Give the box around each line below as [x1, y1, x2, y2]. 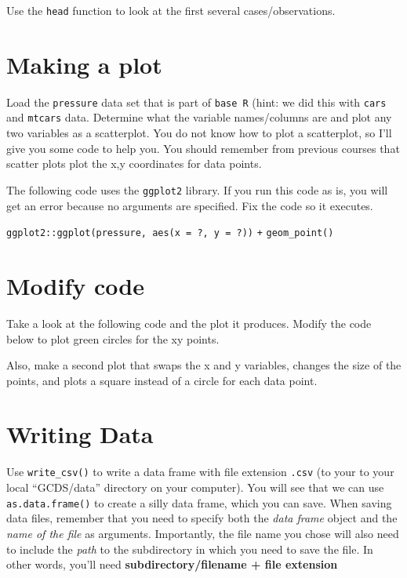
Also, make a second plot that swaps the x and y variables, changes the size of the [6, 357, 402, 373]
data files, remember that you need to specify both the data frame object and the [6, 510, 398, 526]
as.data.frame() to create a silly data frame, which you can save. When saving [6, 494, 392, 511]
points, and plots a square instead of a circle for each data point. [6, 372, 318, 388]
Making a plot [6, 48, 162, 80]
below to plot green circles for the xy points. [6, 330, 220, 347]
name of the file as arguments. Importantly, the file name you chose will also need [6, 525, 399, 541]
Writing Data [6, 418, 154, 450]
